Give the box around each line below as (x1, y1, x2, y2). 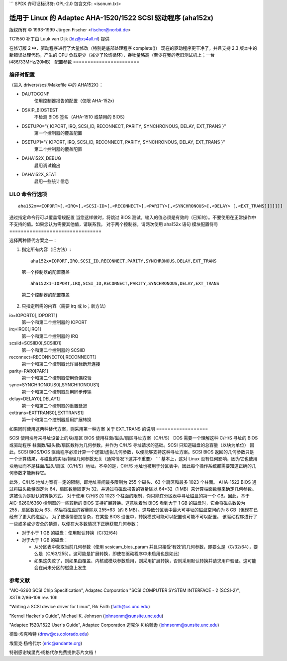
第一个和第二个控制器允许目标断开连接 (21, 361, 100, 367)
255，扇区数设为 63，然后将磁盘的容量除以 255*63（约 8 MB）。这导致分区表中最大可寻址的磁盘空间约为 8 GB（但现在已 (9, 507, 258, 513)
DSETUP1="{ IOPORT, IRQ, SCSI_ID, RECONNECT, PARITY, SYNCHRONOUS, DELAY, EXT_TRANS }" (21, 139, 226, 145)
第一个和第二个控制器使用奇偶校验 (21, 375, 92, 381)
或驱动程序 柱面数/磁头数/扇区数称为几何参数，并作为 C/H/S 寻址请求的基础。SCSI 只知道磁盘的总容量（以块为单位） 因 (9, 442, 255, 448)
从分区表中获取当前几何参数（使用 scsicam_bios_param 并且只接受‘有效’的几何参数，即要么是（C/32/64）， (34, 544, 254, 550)
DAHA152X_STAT (21, 171, 57, 177)
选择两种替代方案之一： (9, 237, 57, 243)
